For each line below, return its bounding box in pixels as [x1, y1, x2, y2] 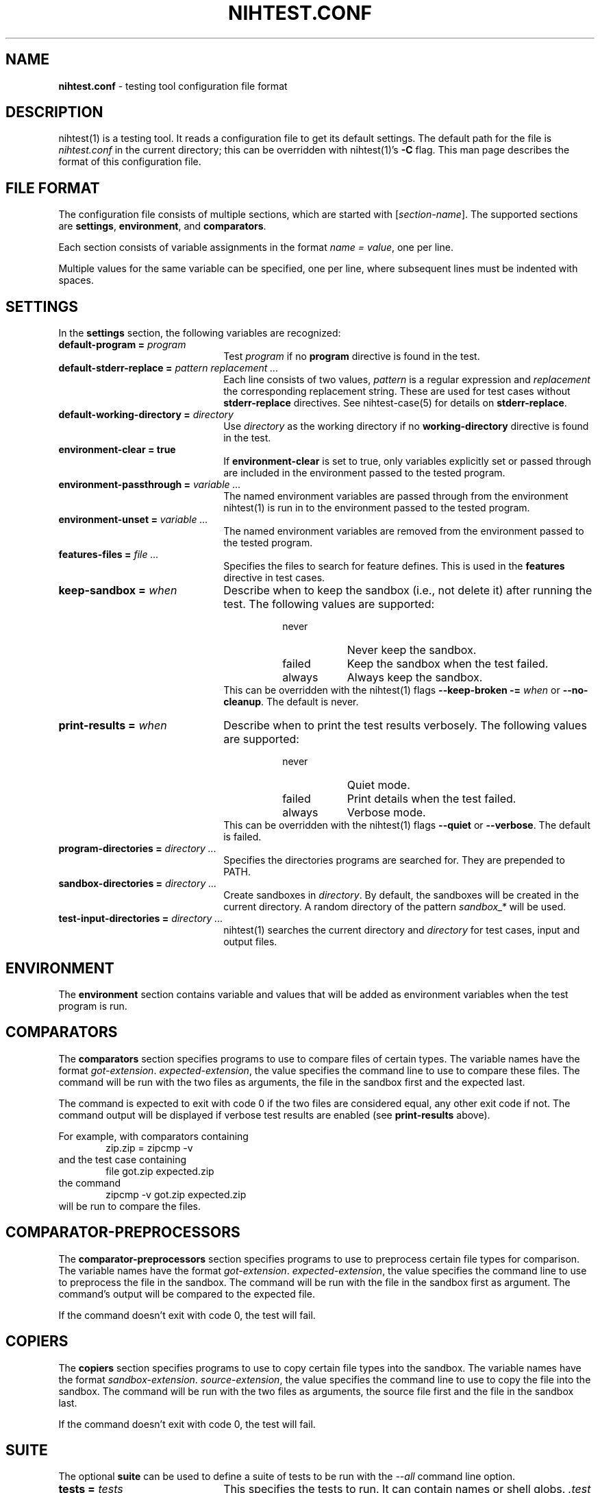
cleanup [223, 696, 262, 708]
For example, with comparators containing [58, 1130, 249, 1142]
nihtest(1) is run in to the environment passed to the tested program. [223, 502, 530, 514]
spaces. [58, 274, 94, 287]
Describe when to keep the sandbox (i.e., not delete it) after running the [223, 583, 592, 598]
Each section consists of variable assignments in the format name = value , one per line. [58, 241, 453, 254]
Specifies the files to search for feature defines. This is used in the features [223, 560, 565, 572]
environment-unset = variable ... [58, 513, 208, 526]
